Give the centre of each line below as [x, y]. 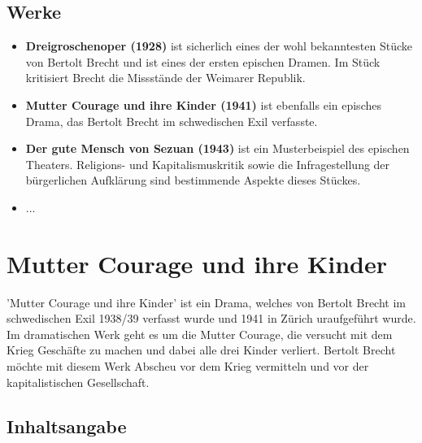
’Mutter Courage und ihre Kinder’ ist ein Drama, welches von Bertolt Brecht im [206, 302]
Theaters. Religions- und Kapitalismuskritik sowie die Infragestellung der [208, 164]
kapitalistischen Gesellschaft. [78, 382]
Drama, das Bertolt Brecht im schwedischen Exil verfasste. [172, 121]
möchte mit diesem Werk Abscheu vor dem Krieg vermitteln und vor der [188, 366]
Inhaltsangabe [67, 426]
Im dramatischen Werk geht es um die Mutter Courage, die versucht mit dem [200, 334]
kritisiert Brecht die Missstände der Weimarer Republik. [165, 78]
